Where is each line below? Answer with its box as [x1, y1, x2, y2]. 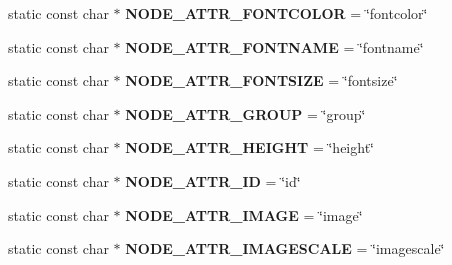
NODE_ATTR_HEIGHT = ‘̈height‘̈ [125, 137, 374, 158]
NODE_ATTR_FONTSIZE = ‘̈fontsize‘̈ [125, 70, 398, 91]
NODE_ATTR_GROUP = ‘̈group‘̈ [125, 103, 366, 124]
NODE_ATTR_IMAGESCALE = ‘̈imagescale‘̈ [125, 238, 445, 259]
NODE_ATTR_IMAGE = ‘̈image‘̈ [125, 204, 363, 225]
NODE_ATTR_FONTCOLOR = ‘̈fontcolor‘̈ [125, 3, 428, 23]
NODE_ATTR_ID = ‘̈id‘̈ [125, 170, 301, 191]
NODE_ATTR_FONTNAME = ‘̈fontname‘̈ [125, 36, 424, 57]
